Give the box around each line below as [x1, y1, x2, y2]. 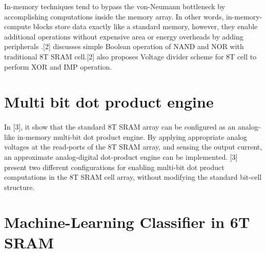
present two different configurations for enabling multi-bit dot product [4, 161, 224, 172]
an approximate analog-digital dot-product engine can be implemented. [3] [4, 151, 238, 162]
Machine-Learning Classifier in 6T [4, 212, 250, 233]
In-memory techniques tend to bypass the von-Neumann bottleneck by [4, 1, 226, 11]
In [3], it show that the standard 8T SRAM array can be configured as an [4, 121, 236, 132]
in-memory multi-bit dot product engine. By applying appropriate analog [17, 131, 248, 142]
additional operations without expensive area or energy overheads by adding [4, 31, 243, 41]
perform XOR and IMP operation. [4, 61, 112, 72]
